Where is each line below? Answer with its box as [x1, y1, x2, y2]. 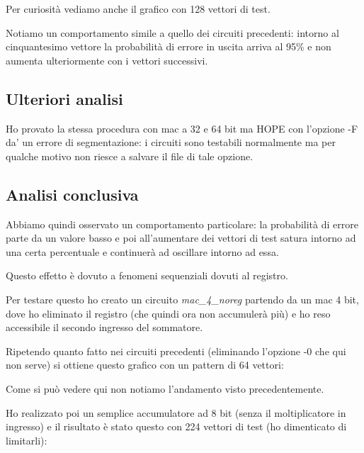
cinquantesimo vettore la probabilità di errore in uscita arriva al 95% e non [6, 39, 331, 54]
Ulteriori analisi [6, 87, 123, 109]
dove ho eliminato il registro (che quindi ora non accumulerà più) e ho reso [6, 306, 331, 320]
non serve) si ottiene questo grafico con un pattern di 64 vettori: [6, 357, 284, 372]
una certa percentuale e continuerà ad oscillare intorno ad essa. [6, 244, 279, 259]
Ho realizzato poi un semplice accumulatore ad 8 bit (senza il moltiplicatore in [6, 405, 346, 420]
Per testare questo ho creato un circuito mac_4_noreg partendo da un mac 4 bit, [6, 291, 359, 306]
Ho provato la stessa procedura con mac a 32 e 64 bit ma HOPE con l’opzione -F [6, 121, 358, 135]
